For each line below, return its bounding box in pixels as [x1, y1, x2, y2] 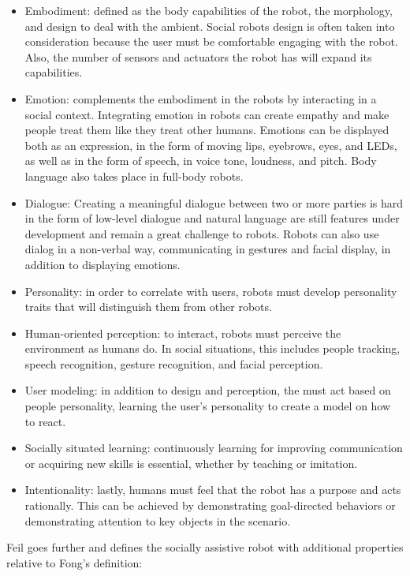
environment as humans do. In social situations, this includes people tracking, [24, 340, 401, 357]
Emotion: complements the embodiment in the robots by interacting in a [24, 90, 377, 107]
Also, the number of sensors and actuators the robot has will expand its [24, 48, 372, 65]
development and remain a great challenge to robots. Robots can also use [24, 225, 379, 241]
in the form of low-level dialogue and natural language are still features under [24, 210, 400, 226]
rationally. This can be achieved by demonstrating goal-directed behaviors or [24, 497, 396, 514]
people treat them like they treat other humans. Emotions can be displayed [24, 122, 389, 138]
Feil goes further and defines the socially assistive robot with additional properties [6, 539, 404, 555]
